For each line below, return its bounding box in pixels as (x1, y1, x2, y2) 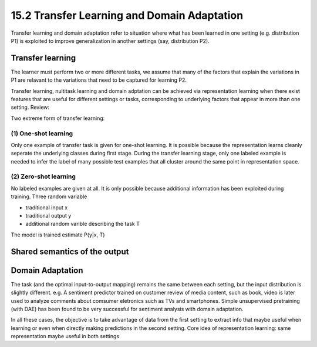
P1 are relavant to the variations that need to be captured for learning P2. (11, 76, 187, 84)
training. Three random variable (11, 193, 87, 200)
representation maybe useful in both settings (11, 333, 120, 340)
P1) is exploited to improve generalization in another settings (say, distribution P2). (11, 37, 210, 44)
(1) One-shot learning (11, 129, 73, 138)
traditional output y (25, 212, 72, 219)
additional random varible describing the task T (25, 221, 140, 228)
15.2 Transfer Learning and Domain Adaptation (11, 9, 244, 22)
